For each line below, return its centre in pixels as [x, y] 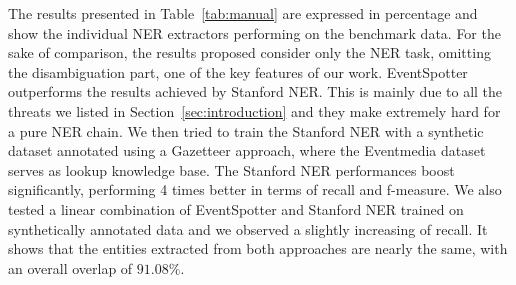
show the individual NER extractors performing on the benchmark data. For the [254, 32]
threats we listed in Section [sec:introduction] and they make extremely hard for [254, 110]
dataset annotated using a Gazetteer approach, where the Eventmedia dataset [247, 150]
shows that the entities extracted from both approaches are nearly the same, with [258, 248]
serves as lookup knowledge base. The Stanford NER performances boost [231, 169]
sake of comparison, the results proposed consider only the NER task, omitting [249, 52]
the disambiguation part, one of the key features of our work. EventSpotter [238, 71]
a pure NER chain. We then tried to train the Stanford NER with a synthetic [246, 130]
